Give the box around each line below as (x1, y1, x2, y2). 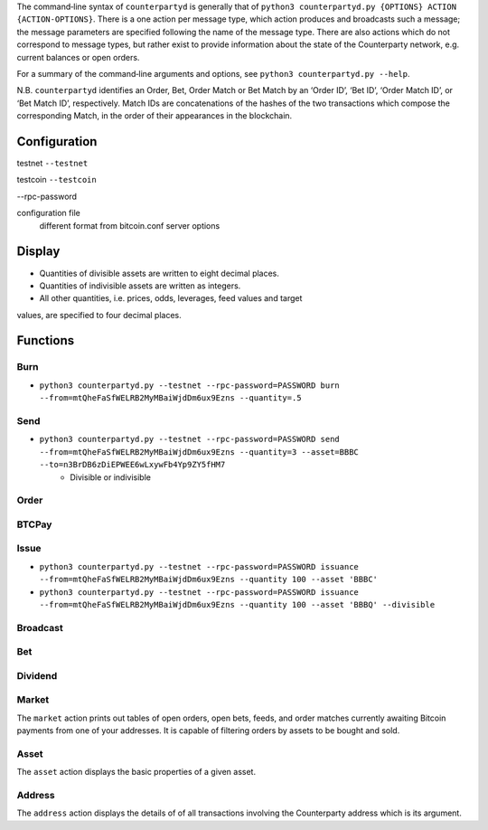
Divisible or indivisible (70, 471, 151, 483)
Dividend (16, 669, 58, 682)
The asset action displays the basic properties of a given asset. (16, 767, 257, 778)
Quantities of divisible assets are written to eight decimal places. (39, 268, 280, 278)
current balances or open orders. (16, 52, 140, 62)
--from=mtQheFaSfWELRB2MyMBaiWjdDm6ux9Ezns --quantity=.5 (39, 393, 302, 403)
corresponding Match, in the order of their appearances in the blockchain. (16, 110, 293, 121)
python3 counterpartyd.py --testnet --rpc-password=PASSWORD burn (39, 380, 341, 391)
